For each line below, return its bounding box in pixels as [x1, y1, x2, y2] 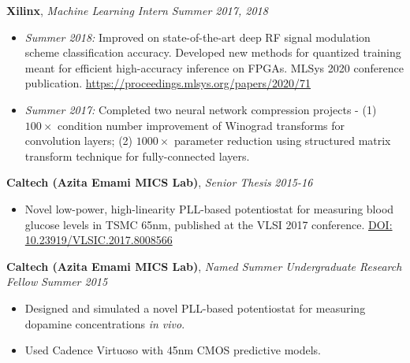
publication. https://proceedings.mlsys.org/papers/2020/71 [24, 75, 311, 91]
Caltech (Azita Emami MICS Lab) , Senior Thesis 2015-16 [6, 174, 313, 191]
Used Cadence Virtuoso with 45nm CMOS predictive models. [24, 342, 321, 358]
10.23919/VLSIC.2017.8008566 [24, 232, 173, 248]
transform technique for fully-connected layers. [24, 147, 250, 164]
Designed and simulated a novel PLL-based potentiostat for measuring [24, 299, 366, 316]
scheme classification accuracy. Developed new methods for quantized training [24, 44, 401, 61]
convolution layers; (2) [24, 132, 133, 149]
